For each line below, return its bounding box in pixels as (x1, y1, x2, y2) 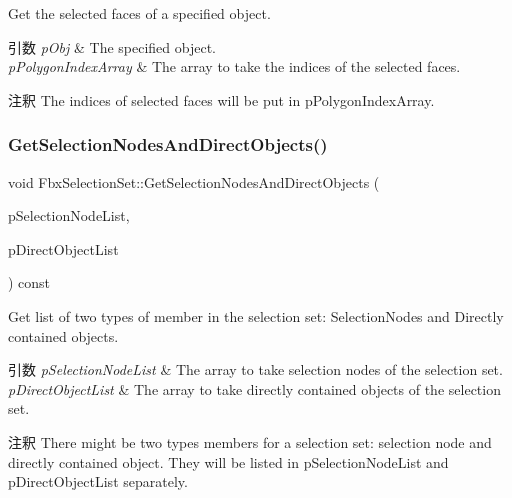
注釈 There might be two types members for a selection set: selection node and (8, 431, 492, 452)
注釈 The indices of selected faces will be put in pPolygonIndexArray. (8, 89, 435, 110)
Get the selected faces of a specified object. (8, 3, 271, 23)
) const (8, 272, 51, 293)
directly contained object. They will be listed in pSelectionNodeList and (8, 451, 449, 472)
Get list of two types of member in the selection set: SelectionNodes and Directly (8, 305, 504, 326)
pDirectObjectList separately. (8, 471, 188, 492)
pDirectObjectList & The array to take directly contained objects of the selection (8, 378, 501, 399)
